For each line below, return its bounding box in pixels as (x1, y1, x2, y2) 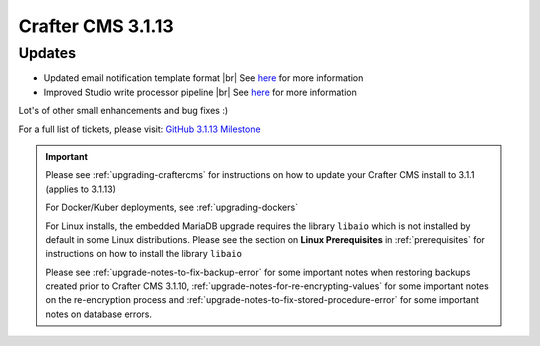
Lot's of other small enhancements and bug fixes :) (18, 105, 229, 117)
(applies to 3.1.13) (45, 183, 117, 195)
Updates (18, 44, 77, 62)
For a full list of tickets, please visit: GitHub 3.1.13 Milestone (18, 123, 261, 135)
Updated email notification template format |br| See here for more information (43, 72, 364, 84)
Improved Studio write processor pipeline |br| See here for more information (43, 86, 357, 98)
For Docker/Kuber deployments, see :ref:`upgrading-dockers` (45, 201, 299, 214)
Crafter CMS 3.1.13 (18, 15, 174, 37)
